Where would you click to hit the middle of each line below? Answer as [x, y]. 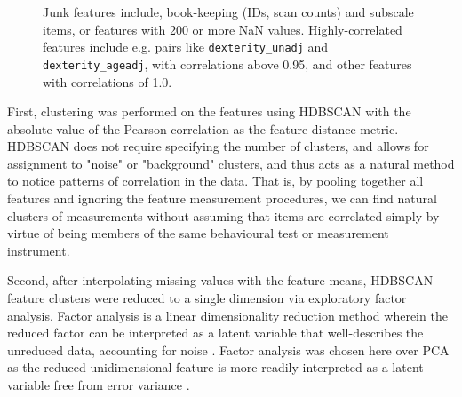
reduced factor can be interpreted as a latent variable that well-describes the [215, 333]
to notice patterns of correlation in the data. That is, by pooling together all [215, 181]
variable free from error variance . [99, 385]
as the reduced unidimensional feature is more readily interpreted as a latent [215, 367]
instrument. [39, 250]
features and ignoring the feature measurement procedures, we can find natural [222, 198]
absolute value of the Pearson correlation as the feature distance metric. [203, 128]
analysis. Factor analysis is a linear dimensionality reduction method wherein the [227, 315]
